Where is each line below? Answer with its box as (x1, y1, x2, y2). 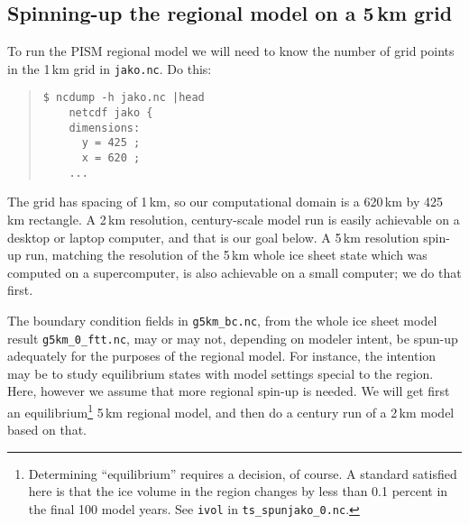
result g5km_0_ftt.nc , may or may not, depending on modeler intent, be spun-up (7, 328, 458, 347)
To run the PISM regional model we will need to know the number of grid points (7, 41, 455, 60)
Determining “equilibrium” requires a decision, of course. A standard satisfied (28, 464, 457, 483)
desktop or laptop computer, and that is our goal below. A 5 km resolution (7, 227, 419, 246)
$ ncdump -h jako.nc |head (42, 91, 205, 105)
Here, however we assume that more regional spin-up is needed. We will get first (7, 382, 450, 400)
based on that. (7, 420, 87, 439)
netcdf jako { (69, 106, 153, 120)
